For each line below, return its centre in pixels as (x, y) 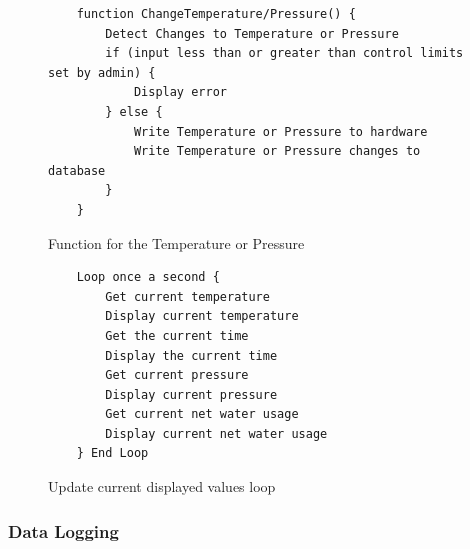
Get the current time (177, 335)
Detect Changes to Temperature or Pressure (252, 33)
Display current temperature (202, 316)
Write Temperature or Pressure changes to (277, 151)
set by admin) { (102, 72)
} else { (134, 111)
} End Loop (112, 453)
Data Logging (63, 530)
